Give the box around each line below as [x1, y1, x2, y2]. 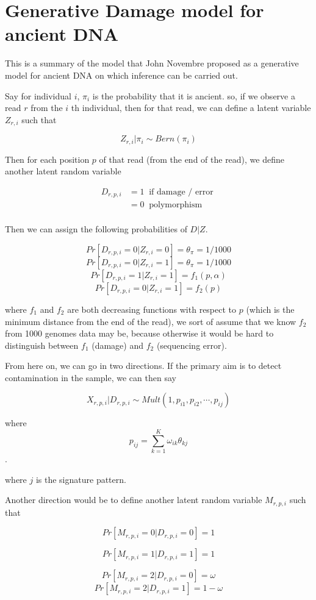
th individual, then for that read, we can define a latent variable [71, 101, 311, 114]
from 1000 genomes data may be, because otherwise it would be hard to [5, 327, 274, 340]
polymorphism [149, 201, 203, 210]
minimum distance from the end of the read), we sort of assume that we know [5, 315, 296, 327]
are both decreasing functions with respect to [67, 302, 237, 315]
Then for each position [5, 152, 90, 165]
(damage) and [92, 338, 144, 351]
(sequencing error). [156, 338, 227, 351]
